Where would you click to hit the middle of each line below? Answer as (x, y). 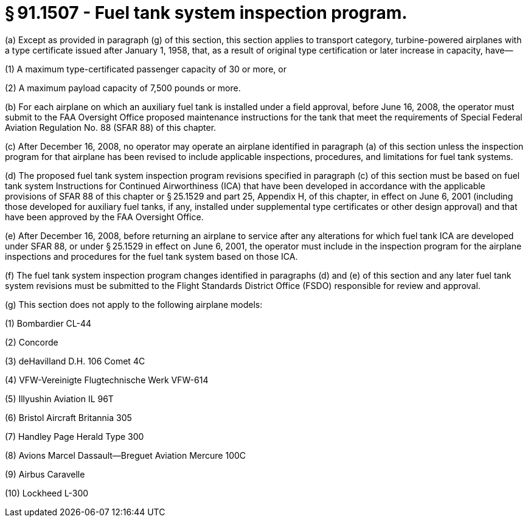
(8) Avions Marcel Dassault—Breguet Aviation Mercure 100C (126, 455)
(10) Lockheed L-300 (47, 493)
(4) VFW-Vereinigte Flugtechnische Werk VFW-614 (107, 380)
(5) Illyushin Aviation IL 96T (59, 398)
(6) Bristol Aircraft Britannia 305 (68, 417)
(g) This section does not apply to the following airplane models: (134, 304)
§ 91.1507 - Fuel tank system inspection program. (206, 13)
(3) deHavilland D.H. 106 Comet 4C (75, 361)
